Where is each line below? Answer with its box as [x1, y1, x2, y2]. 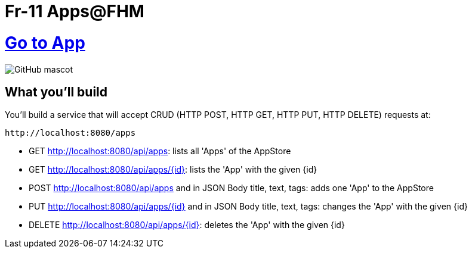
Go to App [5, 32, 85, 53]
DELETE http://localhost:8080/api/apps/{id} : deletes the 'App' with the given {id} [29, 220, 345, 230]
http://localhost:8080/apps [5, 128, 136, 138]
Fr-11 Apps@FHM [5, 1, 144, 21]
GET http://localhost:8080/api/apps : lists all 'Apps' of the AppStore [29, 146, 291, 157]
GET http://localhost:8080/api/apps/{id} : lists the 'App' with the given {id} [29, 164, 317, 175]
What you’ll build [5, 84, 108, 99]
